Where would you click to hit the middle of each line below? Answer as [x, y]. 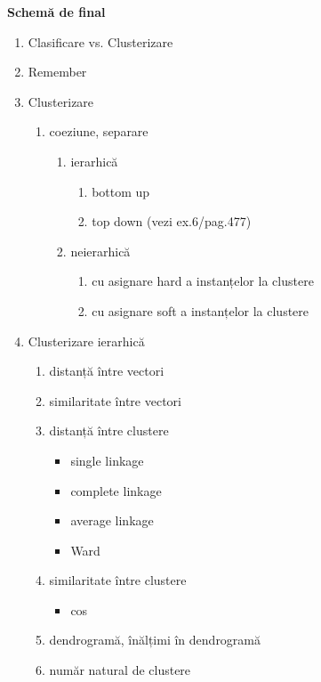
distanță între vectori [107, 371]
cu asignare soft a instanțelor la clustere [201, 310]
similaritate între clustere [118, 580]
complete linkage [116, 490]
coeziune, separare [99, 131]
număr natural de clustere [120, 670]
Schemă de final [56, 12]
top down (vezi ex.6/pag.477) [172, 221]
